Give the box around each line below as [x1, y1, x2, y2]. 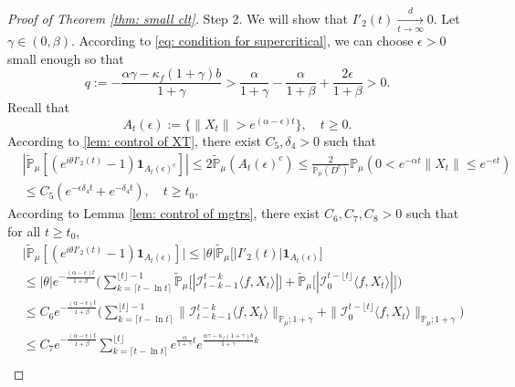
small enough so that [7, 48, 124, 68]
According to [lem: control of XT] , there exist [7, 131, 261, 150]
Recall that [7, 98, 69, 117]
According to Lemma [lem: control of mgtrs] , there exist [7, 204, 321, 223]
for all [7, 221, 41, 240]
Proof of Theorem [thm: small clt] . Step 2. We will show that [7, 8, 348, 27]
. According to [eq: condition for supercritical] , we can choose [71, 31, 414, 50]
